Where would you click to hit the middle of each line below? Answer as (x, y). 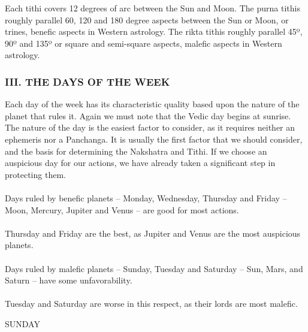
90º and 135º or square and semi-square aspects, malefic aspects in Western (144, 43)
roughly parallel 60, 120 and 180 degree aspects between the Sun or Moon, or (147, 19)
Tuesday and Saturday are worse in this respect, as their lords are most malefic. (151, 304)
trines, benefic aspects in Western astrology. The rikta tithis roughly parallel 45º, (154, 31)
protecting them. (35, 174)
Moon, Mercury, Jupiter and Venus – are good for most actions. (122, 209)
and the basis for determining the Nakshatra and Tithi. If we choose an (136, 151)
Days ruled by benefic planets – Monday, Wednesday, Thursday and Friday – (146, 197)
